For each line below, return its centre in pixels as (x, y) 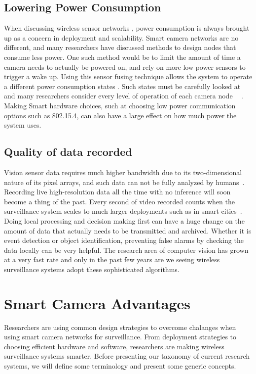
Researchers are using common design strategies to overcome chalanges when (120, 327)
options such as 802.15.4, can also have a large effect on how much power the (120, 115)
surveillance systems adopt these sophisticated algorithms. (92, 269)
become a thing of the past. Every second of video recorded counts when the (119, 201)
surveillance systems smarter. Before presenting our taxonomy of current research (127, 356)
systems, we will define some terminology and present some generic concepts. (120, 365)
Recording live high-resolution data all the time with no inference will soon (117, 192)
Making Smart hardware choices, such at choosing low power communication (120, 105)
